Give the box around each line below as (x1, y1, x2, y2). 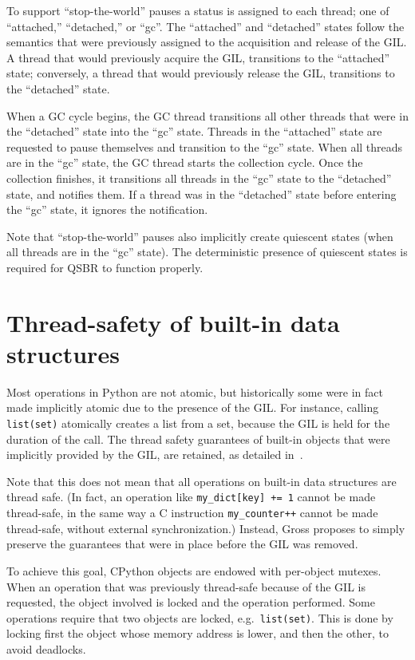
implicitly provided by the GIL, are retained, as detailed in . (6, 446, 303, 463)
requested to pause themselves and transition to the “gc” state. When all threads (6, 138, 403, 155)
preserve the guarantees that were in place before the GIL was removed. (6, 536, 358, 552)
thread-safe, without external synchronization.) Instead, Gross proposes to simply (6, 520, 405, 536)
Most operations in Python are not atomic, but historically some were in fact (6, 383, 383, 400)
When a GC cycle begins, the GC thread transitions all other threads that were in (6, 107, 409, 124)
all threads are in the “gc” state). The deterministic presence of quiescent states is (6, 243, 408, 260)
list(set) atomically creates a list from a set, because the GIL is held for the (6, 415, 390, 431)
